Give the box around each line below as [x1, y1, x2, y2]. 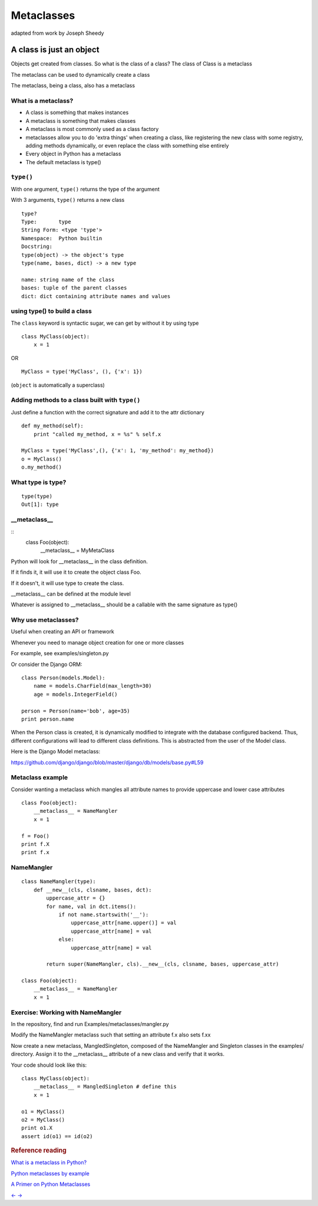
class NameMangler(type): [21, 878, 97, 885]
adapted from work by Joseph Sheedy [11, 30, 104, 37]
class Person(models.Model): [21, 675, 105, 681]
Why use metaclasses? [11, 616, 79, 624]
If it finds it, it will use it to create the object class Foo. [11, 568, 141, 576]
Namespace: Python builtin [21, 235, 102, 241]
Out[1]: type [21, 501, 59, 508]
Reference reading [11, 1146, 67, 1155]
